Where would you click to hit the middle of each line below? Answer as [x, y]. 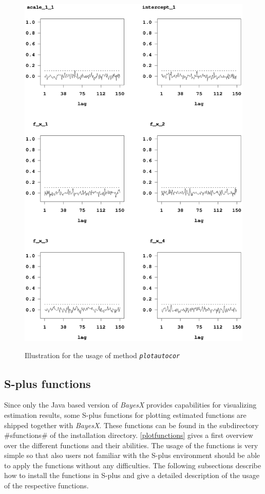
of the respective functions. [46, 486]
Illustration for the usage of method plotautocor [102, 355]
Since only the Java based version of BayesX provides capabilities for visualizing [130, 405]
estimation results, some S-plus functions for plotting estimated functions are [125, 414]
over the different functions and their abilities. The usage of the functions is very [131, 445]
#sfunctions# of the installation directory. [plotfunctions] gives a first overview [129, 435]
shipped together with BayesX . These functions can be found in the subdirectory [131, 425]
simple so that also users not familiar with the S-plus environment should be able [132, 455]
